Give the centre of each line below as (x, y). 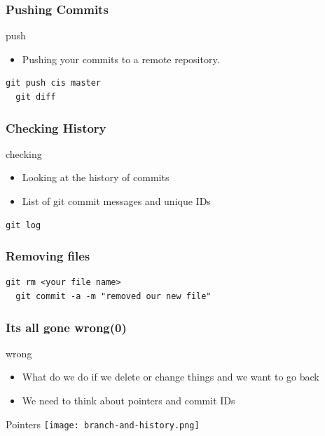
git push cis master (54, 83)
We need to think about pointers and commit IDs (129, 400)
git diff (36, 97)
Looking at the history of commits (96, 177)
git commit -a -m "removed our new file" (113, 296)
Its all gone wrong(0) (66, 327)
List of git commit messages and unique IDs (116, 201)
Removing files (48, 256)
